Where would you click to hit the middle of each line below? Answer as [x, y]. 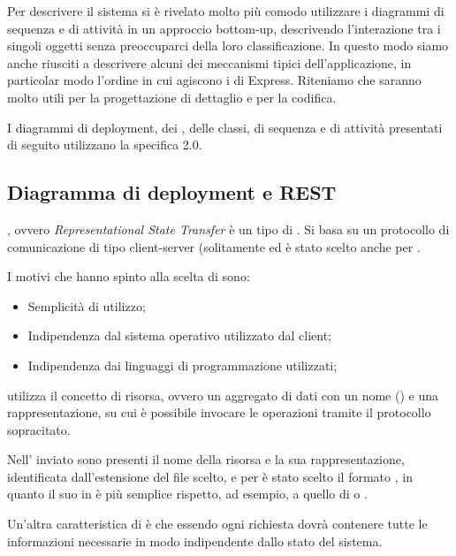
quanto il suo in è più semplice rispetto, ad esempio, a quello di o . [187, 494]
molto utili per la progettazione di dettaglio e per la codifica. [172, 97]
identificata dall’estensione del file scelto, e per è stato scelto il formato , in [210, 476]
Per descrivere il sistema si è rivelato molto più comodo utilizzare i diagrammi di [226, 11]
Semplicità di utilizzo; [87, 305]
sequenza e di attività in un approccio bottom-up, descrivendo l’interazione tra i [224, 28]
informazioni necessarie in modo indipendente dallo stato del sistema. [195, 541]
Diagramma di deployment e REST [172, 192]
